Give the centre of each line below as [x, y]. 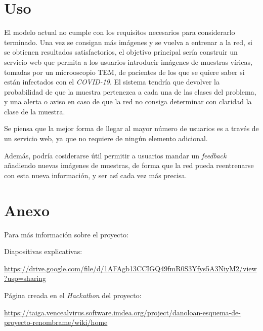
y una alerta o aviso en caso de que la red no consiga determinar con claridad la [128, 101]
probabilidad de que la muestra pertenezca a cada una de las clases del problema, [130, 91]
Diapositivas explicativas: [43, 251]
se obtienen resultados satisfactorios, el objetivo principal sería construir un [121, 52]
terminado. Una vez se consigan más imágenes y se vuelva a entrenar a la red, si [128, 42]
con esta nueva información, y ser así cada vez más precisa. [96, 175]
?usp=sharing [25, 278]
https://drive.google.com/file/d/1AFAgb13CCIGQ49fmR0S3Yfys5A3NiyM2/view [130, 268]
